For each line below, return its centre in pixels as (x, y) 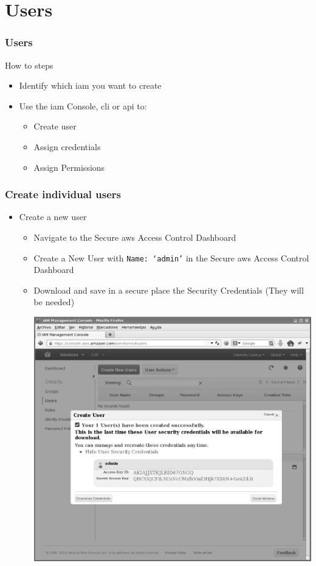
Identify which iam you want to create (90, 85)
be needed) (54, 302)
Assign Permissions (69, 167)
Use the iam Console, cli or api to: (83, 105)
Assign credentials (67, 146)
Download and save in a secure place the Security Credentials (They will (169, 290)
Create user (55, 126)
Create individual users (63, 194)
